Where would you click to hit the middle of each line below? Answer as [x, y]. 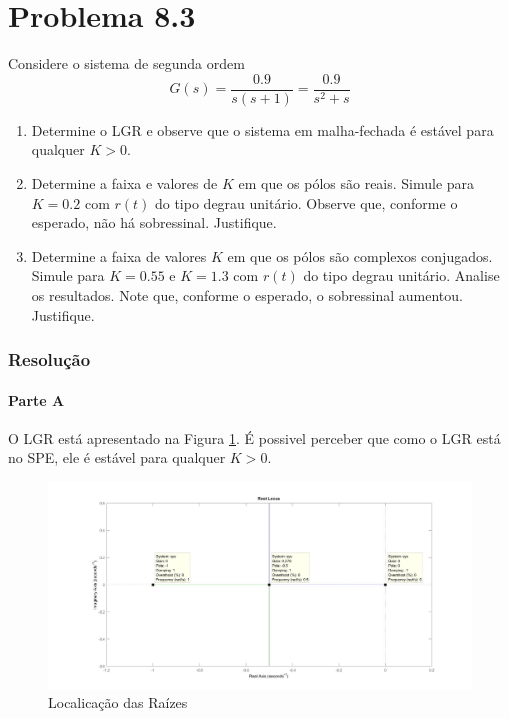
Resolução [49, 359]
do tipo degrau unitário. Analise [401, 275]
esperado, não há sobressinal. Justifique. [154, 222]
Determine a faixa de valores [119, 255]
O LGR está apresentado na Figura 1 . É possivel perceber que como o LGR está [254, 437]
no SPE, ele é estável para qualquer [117, 457]
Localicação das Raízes [118, 702]
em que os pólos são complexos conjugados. [360, 255]
